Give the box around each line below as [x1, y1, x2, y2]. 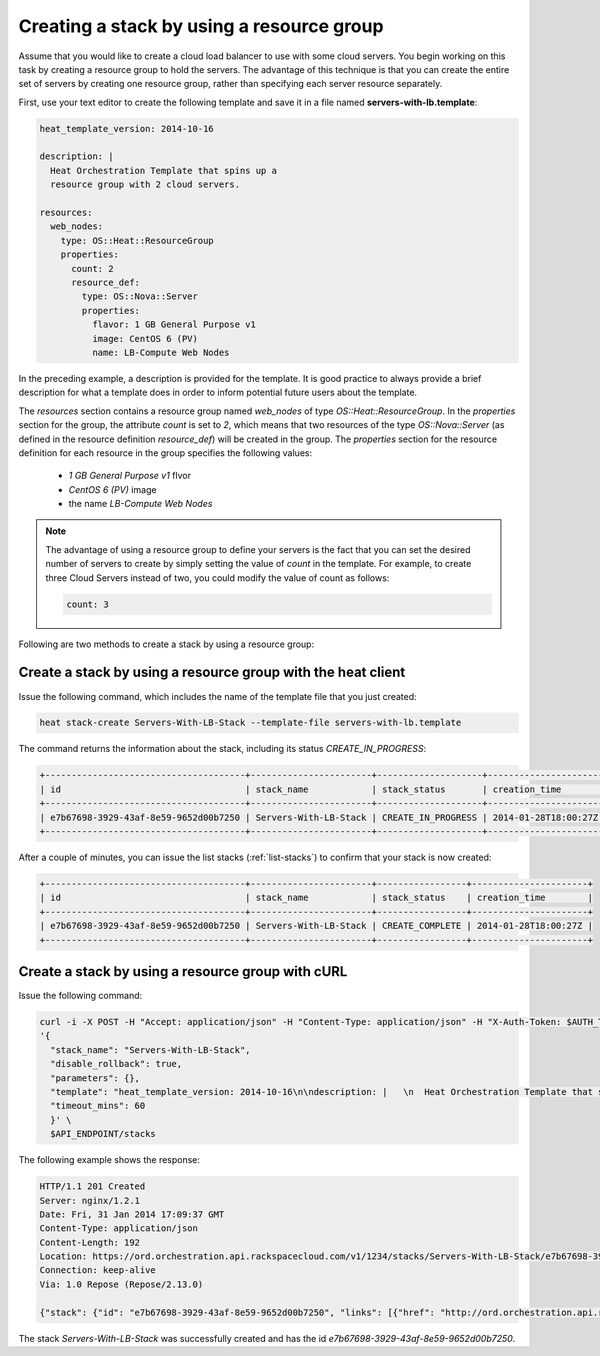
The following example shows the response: [18, 1154, 200, 1166]
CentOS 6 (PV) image [68, 483, 157, 495]
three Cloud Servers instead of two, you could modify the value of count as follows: [45, 571, 390, 584]
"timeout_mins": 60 [50, 1100, 146, 1112]
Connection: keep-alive [39, 1265, 157, 1276]
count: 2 [71, 263, 114, 274]
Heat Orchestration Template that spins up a [50, 165, 277, 176]
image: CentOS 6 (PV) [91, 333, 199, 344]
